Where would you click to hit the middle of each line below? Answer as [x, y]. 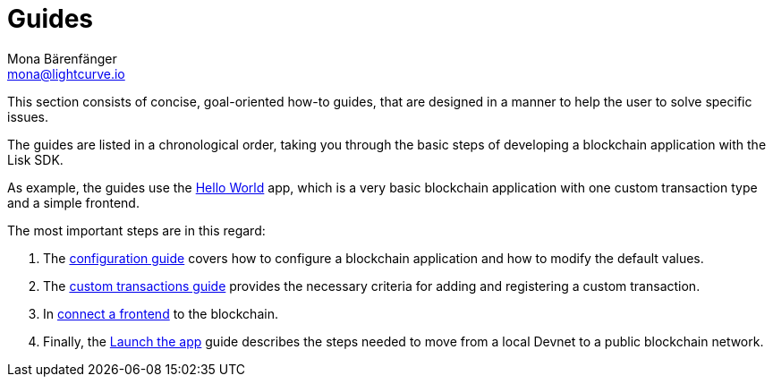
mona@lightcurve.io [66, 73]
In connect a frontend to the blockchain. [161, 313]
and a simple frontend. [73, 202]
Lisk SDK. [35, 159]
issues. [28, 116]
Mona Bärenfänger [62, 58]
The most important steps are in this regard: [136, 230]
